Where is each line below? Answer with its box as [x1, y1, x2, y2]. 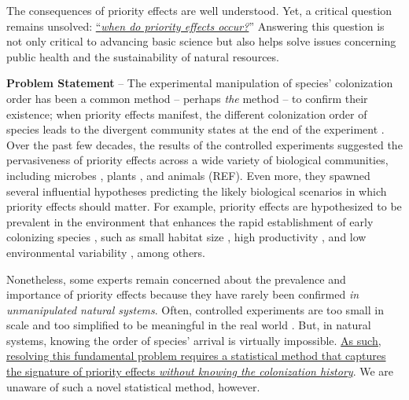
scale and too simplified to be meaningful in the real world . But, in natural [6, 317, 371, 333]
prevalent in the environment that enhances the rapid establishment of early [6, 213, 374, 229]
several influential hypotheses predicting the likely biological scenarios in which [6, 182, 387, 199]
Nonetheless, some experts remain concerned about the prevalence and [6, 270, 346, 287]
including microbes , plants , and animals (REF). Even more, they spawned [6, 167, 370, 183]
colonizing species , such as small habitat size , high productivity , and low [6, 229, 367, 245]
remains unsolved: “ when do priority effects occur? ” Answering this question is [6, 17, 385, 34]
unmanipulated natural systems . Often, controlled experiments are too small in [6, 301, 384, 317]
